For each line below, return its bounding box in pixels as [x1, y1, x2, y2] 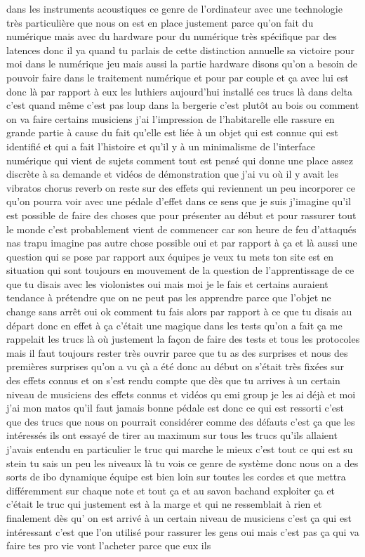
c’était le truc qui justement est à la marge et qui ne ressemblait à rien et [6, 497, 322, 511]
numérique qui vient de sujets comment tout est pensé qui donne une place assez [6, 152, 353, 167]
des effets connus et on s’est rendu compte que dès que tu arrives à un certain [6, 373, 340, 388]
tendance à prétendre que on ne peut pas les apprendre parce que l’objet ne [6, 290, 331, 305]
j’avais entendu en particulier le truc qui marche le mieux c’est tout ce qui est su [6, 442, 353, 456]
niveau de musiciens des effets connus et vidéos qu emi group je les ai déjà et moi [6, 386, 356, 401]
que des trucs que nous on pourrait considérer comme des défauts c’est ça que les [6, 414, 355, 428]
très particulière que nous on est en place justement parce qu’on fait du [6, 15, 314, 30]
